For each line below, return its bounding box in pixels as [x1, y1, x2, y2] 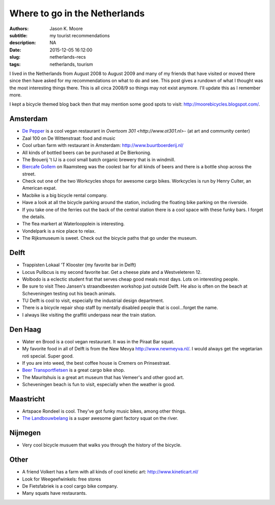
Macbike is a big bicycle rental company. [22, 192, 108, 198]
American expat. [22, 185, 57, 191]
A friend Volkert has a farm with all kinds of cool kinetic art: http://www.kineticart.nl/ [22, 469, 199, 475]
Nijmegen [9, 428, 41, 437]
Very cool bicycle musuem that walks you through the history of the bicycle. [22, 442, 182, 448]
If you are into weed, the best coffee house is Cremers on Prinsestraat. [22, 360, 171, 366]
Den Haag [9, 325, 42, 334]
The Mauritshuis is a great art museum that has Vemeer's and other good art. [22, 374, 184, 380]
